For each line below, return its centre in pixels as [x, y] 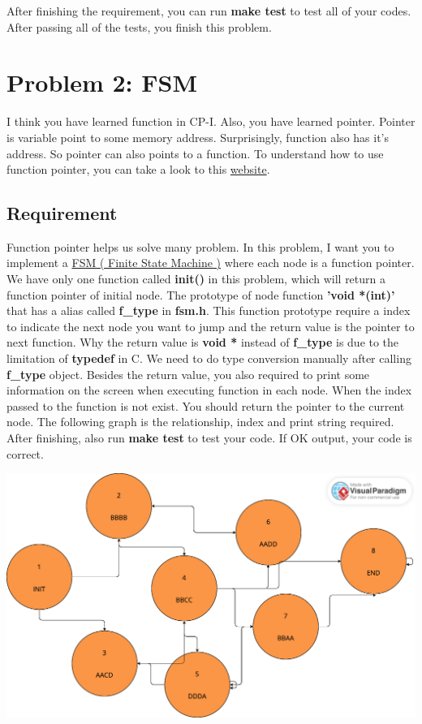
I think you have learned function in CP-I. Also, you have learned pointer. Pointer [211, 121]
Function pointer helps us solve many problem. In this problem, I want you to [200, 246]
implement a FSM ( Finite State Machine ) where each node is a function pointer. [211, 263]
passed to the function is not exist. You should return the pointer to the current [206, 405]
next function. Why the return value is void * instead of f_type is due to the [203, 342]
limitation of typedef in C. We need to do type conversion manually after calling [209, 358]
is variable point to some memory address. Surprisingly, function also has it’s [198, 137]
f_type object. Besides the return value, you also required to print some [188, 374]
